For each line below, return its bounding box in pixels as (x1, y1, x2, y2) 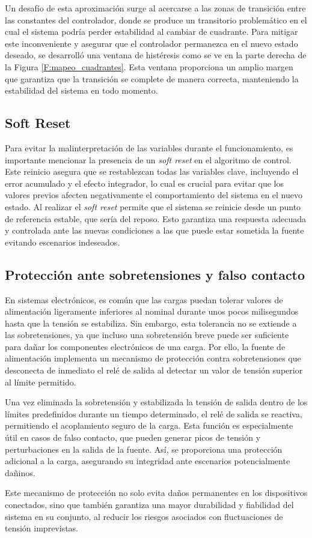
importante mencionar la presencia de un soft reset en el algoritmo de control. (5, 153, 292, 166)
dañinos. (5, 466, 35, 479)
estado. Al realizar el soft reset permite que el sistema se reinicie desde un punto (5, 200, 301, 213)
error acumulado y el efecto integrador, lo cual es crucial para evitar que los (5, 177, 284, 189)
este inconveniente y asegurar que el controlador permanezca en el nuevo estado (5, 37, 298, 49)
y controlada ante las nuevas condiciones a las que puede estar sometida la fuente (5, 224, 304, 237)
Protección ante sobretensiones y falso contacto (5, 265, 305, 283)
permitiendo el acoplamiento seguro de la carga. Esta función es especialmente (5, 419, 293, 432)
